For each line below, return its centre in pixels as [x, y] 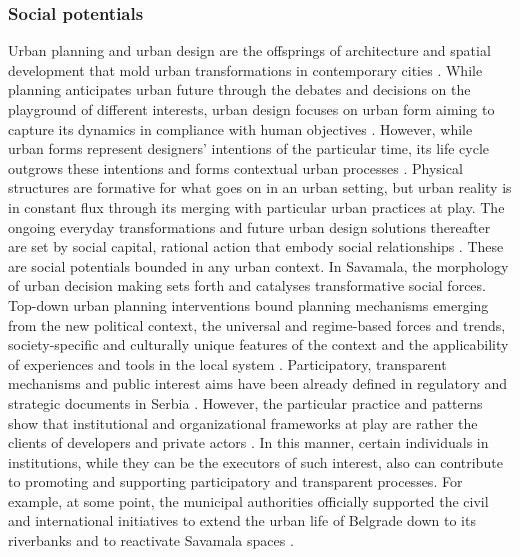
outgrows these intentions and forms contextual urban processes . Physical [235, 167]
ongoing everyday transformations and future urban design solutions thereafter [249, 226]
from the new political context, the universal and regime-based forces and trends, [257, 324]
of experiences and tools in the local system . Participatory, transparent [227, 363]
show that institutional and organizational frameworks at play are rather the [243, 422]
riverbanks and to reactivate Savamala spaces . [151, 540]
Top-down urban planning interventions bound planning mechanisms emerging [248, 304]
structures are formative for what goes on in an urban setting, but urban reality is [260, 187]
